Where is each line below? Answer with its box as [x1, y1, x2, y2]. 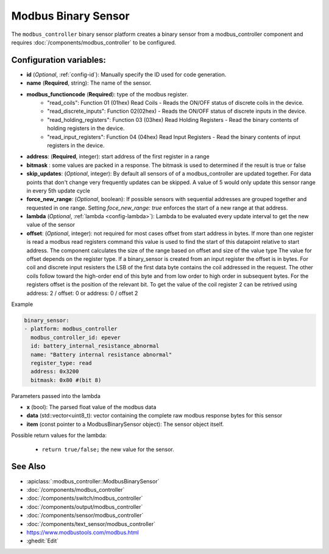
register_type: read [30, 360, 92, 366]
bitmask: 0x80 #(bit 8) [30, 377, 102, 383]
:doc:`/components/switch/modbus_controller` [26, 494, 143, 502]
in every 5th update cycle [26, 186, 91, 194]
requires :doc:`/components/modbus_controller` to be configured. [11, 38, 177, 46]
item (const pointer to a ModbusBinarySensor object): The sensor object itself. [26, 421, 224, 428]
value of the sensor [26, 221, 76, 229]
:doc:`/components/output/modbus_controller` [26, 503, 143, 510]
